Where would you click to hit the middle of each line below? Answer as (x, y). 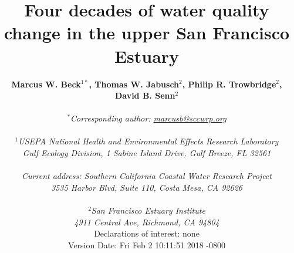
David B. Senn (145, 95)
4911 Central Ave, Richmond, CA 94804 (147, 222)
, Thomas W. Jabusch (134, 84)
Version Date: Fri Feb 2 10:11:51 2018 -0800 (147, 244)
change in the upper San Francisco (147, 33)
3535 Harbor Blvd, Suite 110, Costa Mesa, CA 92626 (147, 187)
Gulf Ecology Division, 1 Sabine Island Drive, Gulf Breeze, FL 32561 (147, 153)
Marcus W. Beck (46, 84)
